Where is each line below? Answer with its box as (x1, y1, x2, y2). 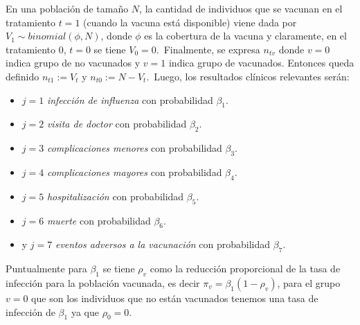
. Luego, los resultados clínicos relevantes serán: (146, 69, 350, 83)
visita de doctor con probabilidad (46, 116, 187, 131)
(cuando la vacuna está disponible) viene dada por (83, 15, 297, 29)
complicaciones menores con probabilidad (46, 141, 222, 155)
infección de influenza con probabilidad (46, 92, 213, 107)
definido (6, 69, 39, 83)
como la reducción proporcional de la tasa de (150, 261, 341, 276)
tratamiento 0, (6, 42, 66, 56)
